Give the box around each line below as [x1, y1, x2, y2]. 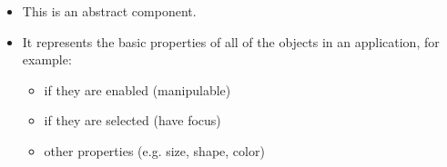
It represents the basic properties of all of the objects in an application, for [22, 32, 440, 51]
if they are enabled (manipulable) [44, 80, 231, 99]
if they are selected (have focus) [44, 111, 221, 130]
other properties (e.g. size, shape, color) [44, 141, 265, 160]
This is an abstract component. [22, 2, 197, 20]
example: [22, 50, 72, 69]
